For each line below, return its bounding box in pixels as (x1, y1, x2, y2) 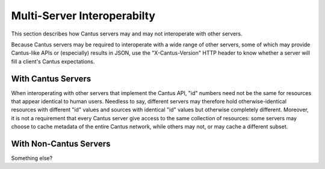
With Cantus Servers (11, 73, 91, 84)
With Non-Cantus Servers (11, 139, 111, 149)
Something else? (11, 155, 53, 162)
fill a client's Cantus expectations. (11, 58, 95, 65)
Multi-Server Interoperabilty (11, 9, 156, 22)
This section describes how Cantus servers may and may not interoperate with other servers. (11, 30, 243, 37)
